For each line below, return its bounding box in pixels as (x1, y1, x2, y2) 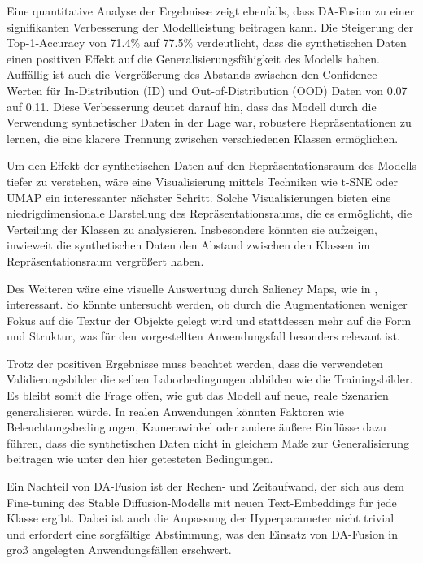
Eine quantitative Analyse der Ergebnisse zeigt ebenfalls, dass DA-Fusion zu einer (7, 2, 415, 19)
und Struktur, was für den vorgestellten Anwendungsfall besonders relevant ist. (7, 327, 400, 344)
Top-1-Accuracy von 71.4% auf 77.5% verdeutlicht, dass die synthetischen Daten (7, 34, 407, 51)
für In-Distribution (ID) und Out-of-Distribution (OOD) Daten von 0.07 (46, 81, 408, 98)
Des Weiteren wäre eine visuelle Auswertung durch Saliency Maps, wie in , (7, 279, 378, 297)
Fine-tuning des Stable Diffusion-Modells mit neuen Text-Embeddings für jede (7, 493, 397, 510)
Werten (7, 81, 43, 98)
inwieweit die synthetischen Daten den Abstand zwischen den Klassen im (7, 236, 371, 253)
